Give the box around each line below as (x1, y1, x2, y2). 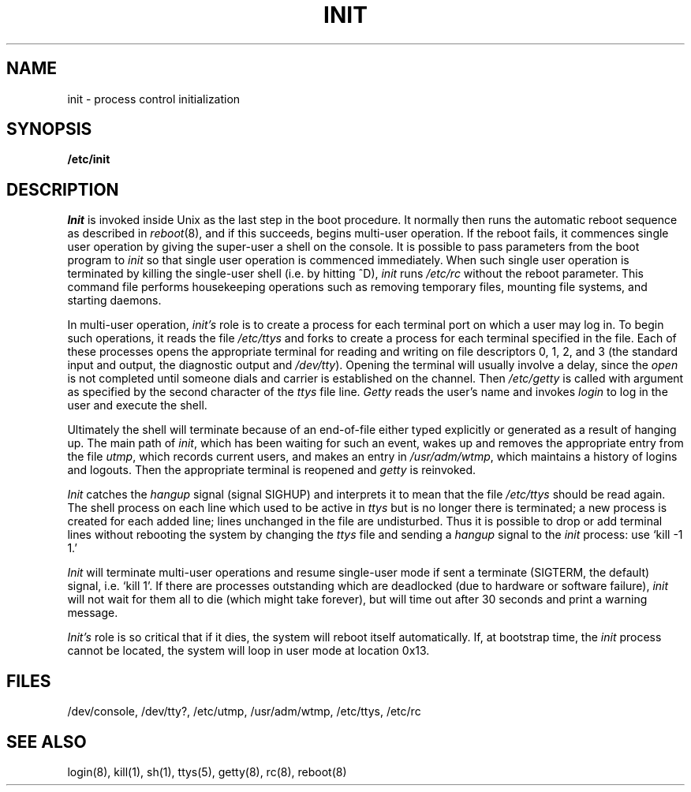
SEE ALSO (6, 731, 87, 752)
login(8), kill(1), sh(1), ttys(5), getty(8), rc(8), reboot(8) (67, 764, 347, 779)
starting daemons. (67, 293, 162, 308)
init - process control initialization (67, 92, 241, 106)
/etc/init (67, 152, 110, 166)
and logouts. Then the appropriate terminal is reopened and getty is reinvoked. (67, 463, 476, 477)
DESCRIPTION (6, 179, 119, 200)
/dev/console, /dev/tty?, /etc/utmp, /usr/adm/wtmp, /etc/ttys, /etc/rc (67, 704, 421, 719)
